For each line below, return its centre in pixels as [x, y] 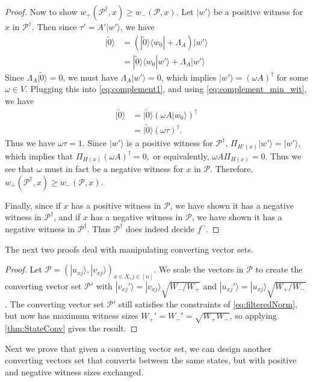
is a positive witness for [170, 143]
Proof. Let [23, 269]
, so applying [253, 316]
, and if [67, 217]
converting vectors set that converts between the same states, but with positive [151, 360]
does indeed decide [160, 228]
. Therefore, [232, 169]
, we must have [90, 77]
